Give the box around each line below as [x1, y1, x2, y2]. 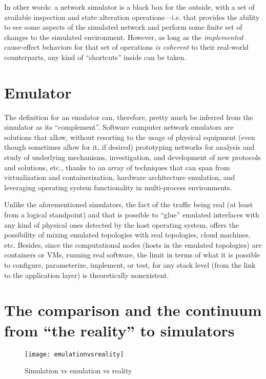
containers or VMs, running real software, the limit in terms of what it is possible [4, 249, 260, 260]
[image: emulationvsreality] [25, 350, 124, 358]
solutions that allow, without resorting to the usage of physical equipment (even [4, 131, 255, 142]
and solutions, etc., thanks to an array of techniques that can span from [4, 162, 230, 172]
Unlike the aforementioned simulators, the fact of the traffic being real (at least [4, 199, 253, 210]
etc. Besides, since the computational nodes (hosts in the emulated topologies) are [4, 239, 262, 250]
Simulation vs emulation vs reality [25, 365, 132, 376]
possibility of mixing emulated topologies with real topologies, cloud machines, [4, 229, 251, 240]
